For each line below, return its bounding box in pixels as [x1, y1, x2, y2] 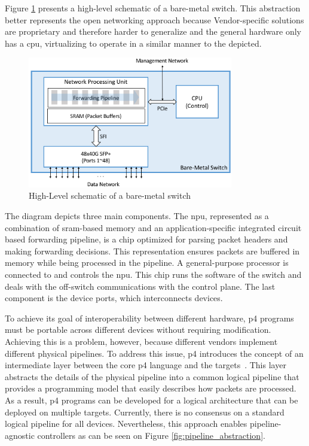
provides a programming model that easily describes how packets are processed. [5, 382, 296, 395]
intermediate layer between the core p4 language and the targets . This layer [5, 359, 286, 371]
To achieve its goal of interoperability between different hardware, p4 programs [5, 311, 294, 324]
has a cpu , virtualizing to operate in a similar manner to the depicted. [5, 37, 262, 49]
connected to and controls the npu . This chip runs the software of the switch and [5, 268, 302, 281]
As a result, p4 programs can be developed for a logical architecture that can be [5, 393, 298, 406]
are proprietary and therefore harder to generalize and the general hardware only [5, 25, 301, 38]
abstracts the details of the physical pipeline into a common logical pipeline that [5, 370, 299, 383]
